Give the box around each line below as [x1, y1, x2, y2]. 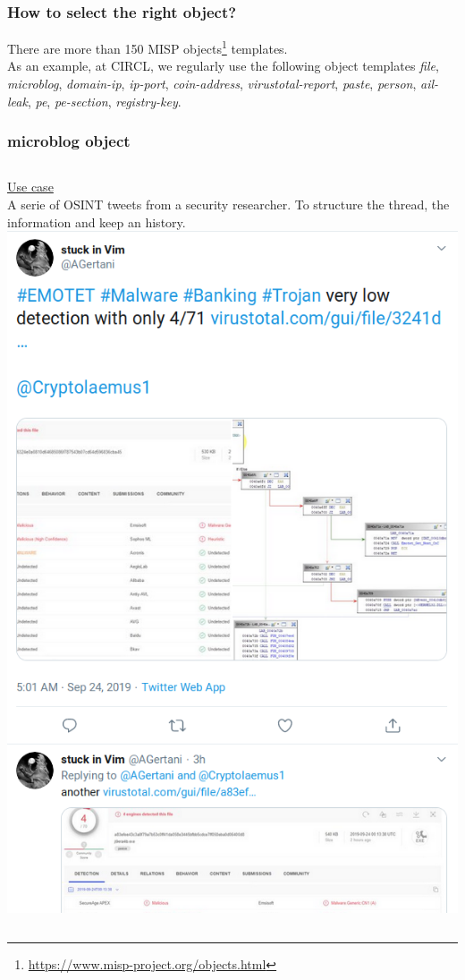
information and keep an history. [7, 212, 186, 231]
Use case [7, 177, 54, 196]
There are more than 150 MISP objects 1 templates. [7, 37, 288, 57]
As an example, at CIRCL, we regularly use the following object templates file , [7, 56, 439, 75]
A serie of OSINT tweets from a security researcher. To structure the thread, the [7, 195, 450, 214]
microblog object [7, 130, 131, 152]
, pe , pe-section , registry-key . [27, 91, 182, 110]
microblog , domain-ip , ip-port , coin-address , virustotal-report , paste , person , [7, 74, 417, 93]
